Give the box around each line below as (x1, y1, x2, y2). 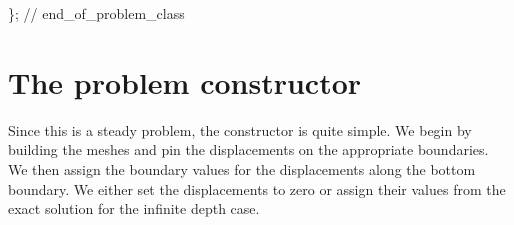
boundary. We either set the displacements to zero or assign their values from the (8, 178, 506, 199)
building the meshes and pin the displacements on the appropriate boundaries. (8, 139, 489, 160)
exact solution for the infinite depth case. (8, 198, 260, 219)
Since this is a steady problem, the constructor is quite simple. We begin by (8, 119, 472, 140)
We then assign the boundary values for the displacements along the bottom (8, 158, 476, 179)
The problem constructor (8, 61, 362, 102)
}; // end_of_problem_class (8, 3, 185, 23)
